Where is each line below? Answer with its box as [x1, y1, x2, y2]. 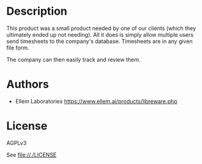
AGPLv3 [6, 139, 27, 146]
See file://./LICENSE [6, 151, 57, 158]
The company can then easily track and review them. [6, 56, 141, 63]
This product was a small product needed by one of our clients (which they [6, 24, 196, 32]
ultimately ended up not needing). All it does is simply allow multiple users [6, 31, 194, 38]
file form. [6, 44, 29, 51]
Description [6, 4, 68, 18]
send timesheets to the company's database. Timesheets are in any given [6, 37, 193, 45]
